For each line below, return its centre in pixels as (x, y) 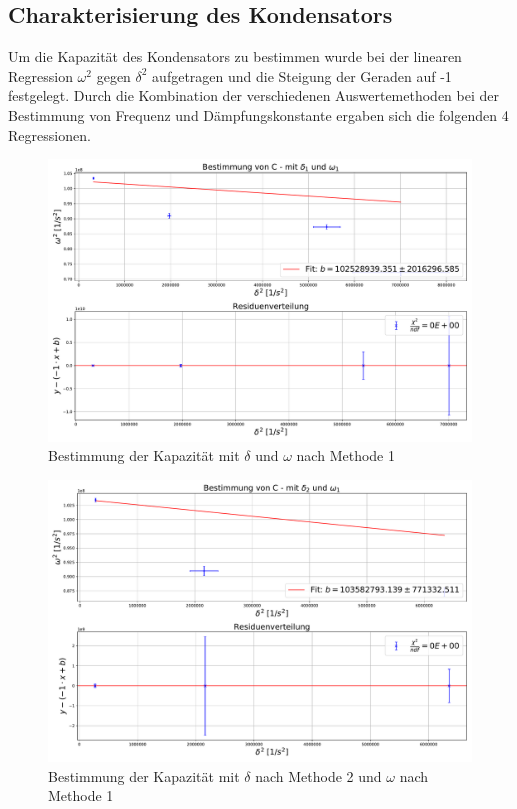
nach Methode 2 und (318, 775)
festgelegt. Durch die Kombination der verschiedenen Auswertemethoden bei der (253, 95)
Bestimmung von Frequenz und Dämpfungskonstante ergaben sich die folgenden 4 (258, 114)
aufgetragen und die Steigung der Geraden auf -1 (302, 75)
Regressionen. (49, 134)
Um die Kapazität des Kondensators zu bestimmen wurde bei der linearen (235, 56)
